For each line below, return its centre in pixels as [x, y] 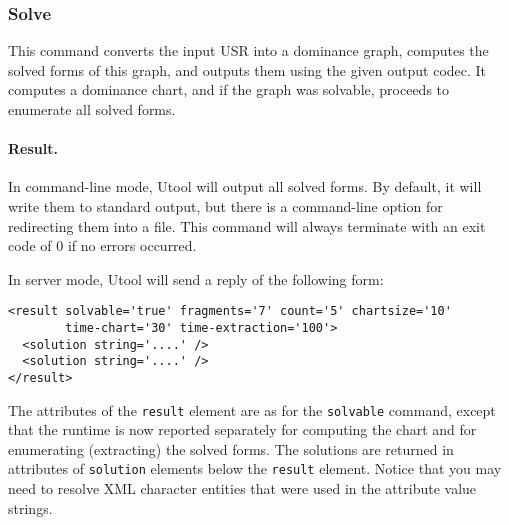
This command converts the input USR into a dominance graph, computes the [248, 50]
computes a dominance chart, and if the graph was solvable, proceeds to [229, 89]
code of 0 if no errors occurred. [102, 245]
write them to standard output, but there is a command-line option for [225, 205]
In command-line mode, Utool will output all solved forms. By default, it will [245, 186]
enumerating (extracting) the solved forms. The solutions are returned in [231, 448]
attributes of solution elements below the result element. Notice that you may [255, 468]
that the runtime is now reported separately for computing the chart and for [242, 429]
